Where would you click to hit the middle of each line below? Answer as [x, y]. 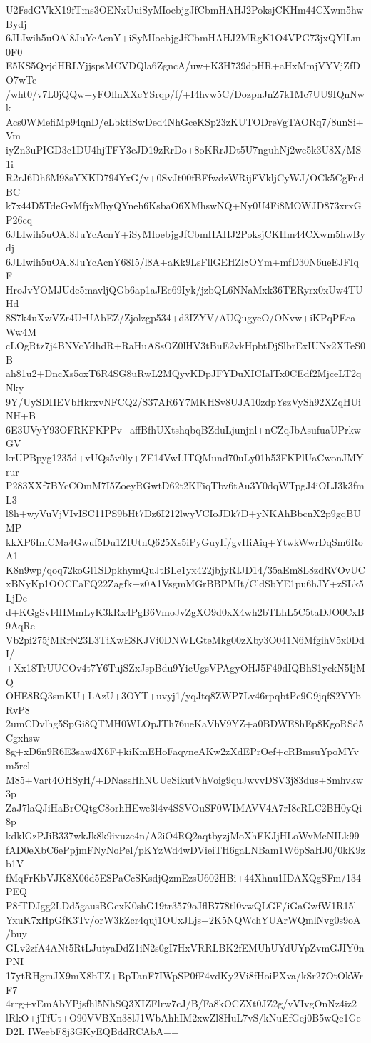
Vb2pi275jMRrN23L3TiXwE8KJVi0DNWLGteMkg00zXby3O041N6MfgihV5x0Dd [185, 639]
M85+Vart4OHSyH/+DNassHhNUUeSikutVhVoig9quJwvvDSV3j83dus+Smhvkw [185, 779]
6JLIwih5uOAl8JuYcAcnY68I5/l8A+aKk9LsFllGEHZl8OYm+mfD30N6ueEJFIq [182, 261]
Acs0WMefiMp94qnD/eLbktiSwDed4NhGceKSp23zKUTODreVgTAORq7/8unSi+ [185, 121]
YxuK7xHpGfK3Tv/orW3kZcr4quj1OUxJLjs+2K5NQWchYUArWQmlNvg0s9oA [183, 919]
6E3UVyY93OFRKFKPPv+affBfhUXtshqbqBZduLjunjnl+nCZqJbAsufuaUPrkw [183, 429]
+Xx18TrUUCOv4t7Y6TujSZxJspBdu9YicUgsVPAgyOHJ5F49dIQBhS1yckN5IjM [185, 667]
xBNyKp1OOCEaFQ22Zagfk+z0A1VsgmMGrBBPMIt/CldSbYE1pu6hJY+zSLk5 [185, 583]
